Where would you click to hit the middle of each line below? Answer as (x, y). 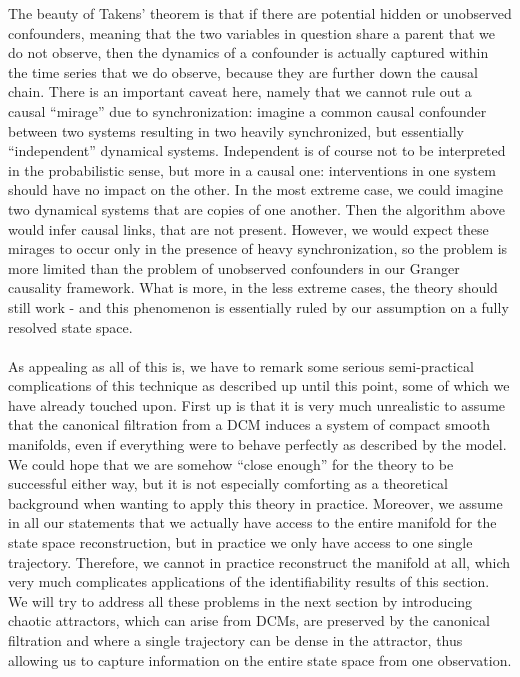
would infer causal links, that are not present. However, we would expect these (248, 228)
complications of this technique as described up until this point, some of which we (259, 385)
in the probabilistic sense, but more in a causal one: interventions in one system (252, 169)
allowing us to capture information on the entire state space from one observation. (260, 659)
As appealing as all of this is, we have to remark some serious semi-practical (241, 365)
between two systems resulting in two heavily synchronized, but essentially (236, 130)
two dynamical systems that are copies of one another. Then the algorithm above (256, 208)
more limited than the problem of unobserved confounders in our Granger (234, 267)
